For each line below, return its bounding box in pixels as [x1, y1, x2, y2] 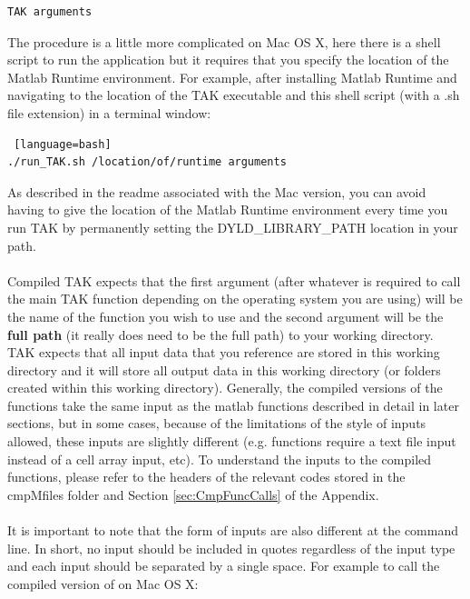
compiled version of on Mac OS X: [7, 574, 199, 593]
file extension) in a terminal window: [7, 103, 211, 122]
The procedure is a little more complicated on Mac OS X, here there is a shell [7, 32, 441, 51]
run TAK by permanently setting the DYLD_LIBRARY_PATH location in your [7, 217, 458, 236]
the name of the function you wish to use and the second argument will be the [7, 306, 444, 325]
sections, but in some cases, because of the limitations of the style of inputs [7, 414, 426, 433]
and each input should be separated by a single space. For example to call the [7, 556, 440, 575]
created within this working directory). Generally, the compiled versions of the [7, 378, 443, 397]
